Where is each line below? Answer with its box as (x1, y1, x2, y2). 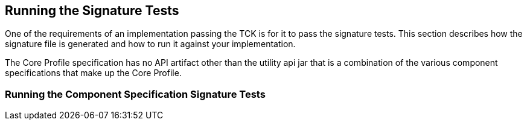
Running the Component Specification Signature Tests (5, 88, 266, 100)
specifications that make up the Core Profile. (5, 68, 182, 79)
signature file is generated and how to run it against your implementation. (5, 39, 296, 50)
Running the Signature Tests (5, 3, 179, 18)
